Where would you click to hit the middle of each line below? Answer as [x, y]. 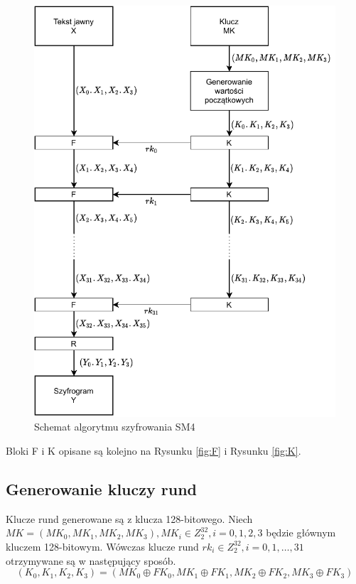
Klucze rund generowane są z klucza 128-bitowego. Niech [129, 518]
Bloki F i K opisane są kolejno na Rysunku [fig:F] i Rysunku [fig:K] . [153, 450]
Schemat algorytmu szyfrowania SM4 [115, 427]
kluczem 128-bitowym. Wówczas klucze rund [102, 546]
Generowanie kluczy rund [101, 488]
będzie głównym [301, 532]
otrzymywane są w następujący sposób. [91, 560]
